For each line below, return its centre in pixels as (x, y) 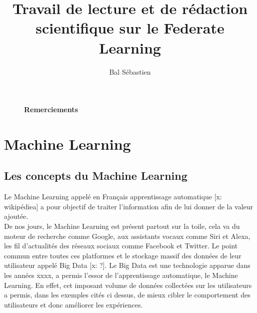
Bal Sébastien (130, 71)
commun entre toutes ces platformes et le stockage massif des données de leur (123, 255)
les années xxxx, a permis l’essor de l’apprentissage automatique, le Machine (121, 275)
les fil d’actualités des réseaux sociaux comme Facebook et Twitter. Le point (121, 246)
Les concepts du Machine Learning (96, 176)
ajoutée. (16, 216)
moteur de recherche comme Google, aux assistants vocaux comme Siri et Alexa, (127, 236)
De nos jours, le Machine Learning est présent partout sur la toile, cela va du (122, 226)
